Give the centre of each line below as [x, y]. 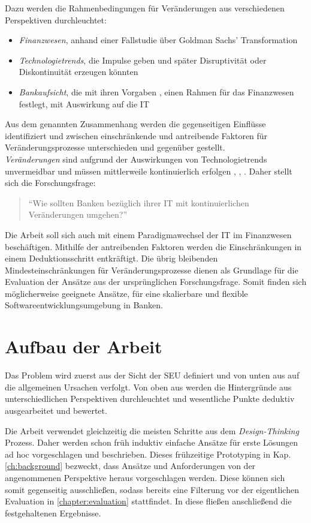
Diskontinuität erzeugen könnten [78, 72]
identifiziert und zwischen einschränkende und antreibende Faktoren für [136, 135]
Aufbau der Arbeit [84, 346]
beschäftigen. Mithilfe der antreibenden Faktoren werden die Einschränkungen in [153, 246]
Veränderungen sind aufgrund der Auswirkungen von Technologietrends [136, 159]
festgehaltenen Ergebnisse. [53, 513]
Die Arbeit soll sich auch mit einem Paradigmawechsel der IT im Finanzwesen [148, 234]
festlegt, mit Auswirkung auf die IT [84, 103]
